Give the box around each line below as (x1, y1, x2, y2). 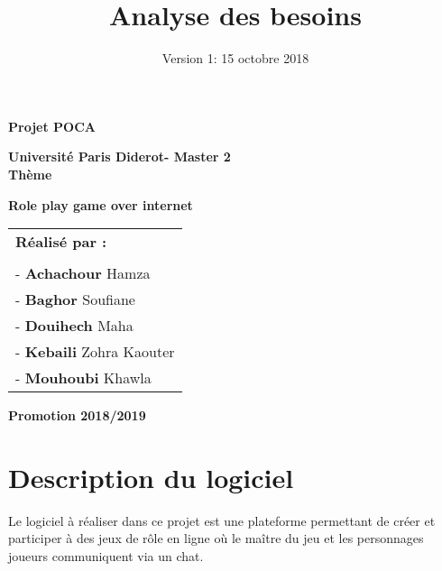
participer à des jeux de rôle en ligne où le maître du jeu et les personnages (8, 529, 424, 548)
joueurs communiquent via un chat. (8, 547, 204, 565)
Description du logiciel (8, 458, 294, 495)
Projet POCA (8, 116, 96, 135)
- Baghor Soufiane (15, 289, 135, 310)
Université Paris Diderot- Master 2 (8, 147, 231, 166)
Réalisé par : (15, 231, 107, 253)
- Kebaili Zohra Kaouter (15, 341, 175, 363)
